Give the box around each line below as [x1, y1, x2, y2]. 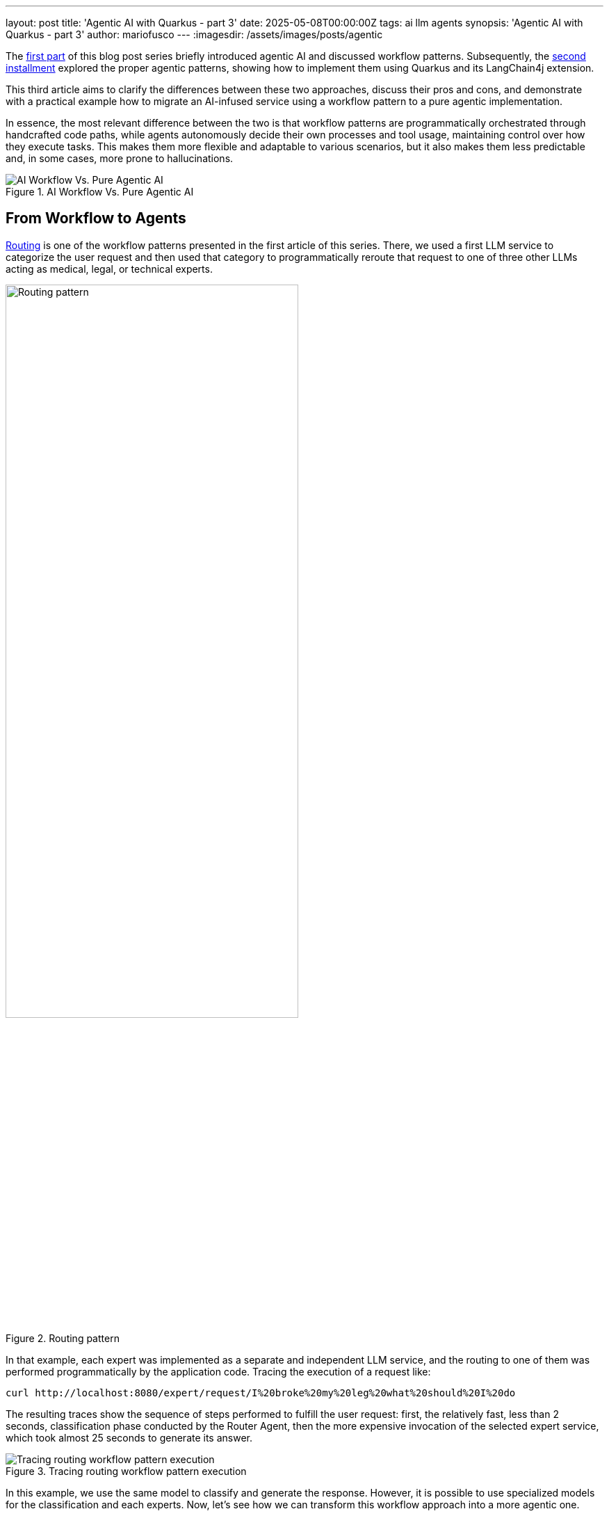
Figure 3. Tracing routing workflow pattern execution [6, 1465, 247, 1478]
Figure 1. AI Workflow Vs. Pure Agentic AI [6, 186, 194, 198]
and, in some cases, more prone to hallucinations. [6, 152, 234, 164]
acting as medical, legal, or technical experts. [6, 262, 213, 275]
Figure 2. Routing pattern [6, 1332, 120, 1345]
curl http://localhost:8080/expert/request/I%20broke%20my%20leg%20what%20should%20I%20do [6, 1387, 516, 1399]
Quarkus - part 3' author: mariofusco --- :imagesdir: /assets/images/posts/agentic [6, 29, 383, 40]
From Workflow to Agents [6, 209, 186, 228]
